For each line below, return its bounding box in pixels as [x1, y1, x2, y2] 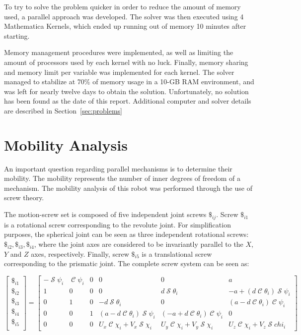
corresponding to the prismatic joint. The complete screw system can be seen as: [4, 258, 249, 269]
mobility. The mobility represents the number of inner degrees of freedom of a [4, 173, 241, 183]
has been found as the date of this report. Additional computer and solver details [4, 96, 251, 106]
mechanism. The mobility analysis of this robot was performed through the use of [4, 182, 252, 193]
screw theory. [4, 192, 44, 203]
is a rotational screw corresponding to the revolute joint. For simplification [4, 219, 231, 229]
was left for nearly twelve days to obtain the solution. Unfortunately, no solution [4, 86, 249, 96]
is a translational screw [142, 248, 212, 259]
